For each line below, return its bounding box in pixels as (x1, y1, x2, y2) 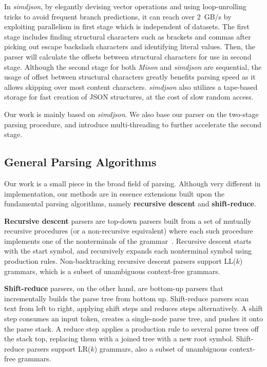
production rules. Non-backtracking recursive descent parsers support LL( (4, 256, 236, 266)
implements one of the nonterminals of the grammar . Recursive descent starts (4, 235, 252, 246)
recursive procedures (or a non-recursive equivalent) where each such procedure (4, 225, 253, 236)
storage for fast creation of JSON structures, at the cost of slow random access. (4, 91, 254, 102)
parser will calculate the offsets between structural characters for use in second (4, 51, 252, 62)
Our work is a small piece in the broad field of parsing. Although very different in (4, 178, 261, 188)
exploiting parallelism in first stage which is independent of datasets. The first (4, 21, 250, 32)
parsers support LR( (27, 343, 91, 354)
